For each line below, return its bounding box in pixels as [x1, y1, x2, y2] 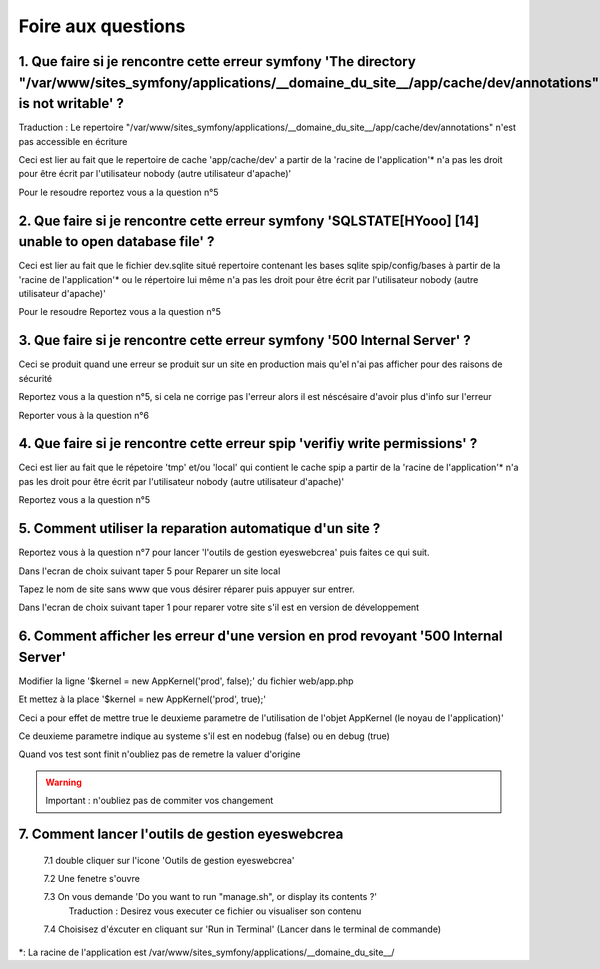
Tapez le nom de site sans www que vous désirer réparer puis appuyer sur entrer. [18, 583, 355, 595]
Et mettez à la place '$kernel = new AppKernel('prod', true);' [18, 693, 267, 705]
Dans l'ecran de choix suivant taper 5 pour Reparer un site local [18, 565, 281, 577]
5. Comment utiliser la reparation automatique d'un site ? [18, 520, 381, 537]
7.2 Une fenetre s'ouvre [43, 872, 140, 884]
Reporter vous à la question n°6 [18, 409, 150, 421]
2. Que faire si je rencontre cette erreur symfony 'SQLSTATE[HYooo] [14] [18, 212, 480, 229]
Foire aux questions [18, 15, 186, 37]
